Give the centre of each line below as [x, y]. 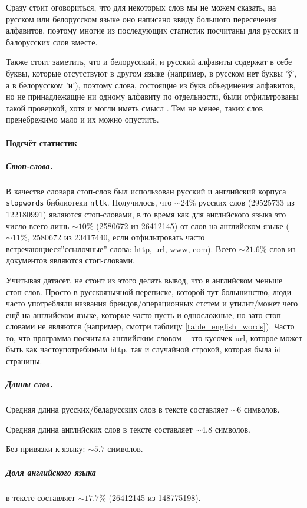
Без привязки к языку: [46, 449]
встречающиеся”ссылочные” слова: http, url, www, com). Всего [121, 248]
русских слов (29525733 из [247, 202]
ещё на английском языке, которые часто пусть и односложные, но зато [134, 314]
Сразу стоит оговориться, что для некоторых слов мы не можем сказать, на [141, 7]
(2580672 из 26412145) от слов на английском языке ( [193, 225]
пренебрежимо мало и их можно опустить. [82, 119]
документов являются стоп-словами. [70, 260]
